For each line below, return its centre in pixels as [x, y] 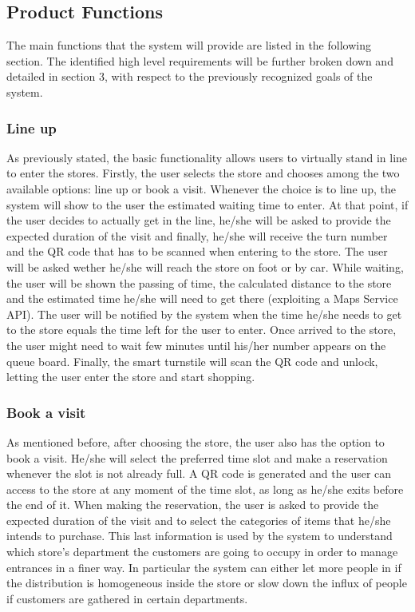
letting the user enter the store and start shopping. [131, 377]
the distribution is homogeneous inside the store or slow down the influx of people [207, 583]
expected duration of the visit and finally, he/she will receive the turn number [197, 235]
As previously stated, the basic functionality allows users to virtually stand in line [207, 157]
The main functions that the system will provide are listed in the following [189, 45]
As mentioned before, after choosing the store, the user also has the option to [196, 441]
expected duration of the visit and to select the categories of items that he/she [199, 520]
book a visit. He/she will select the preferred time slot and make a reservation [197, 457]
